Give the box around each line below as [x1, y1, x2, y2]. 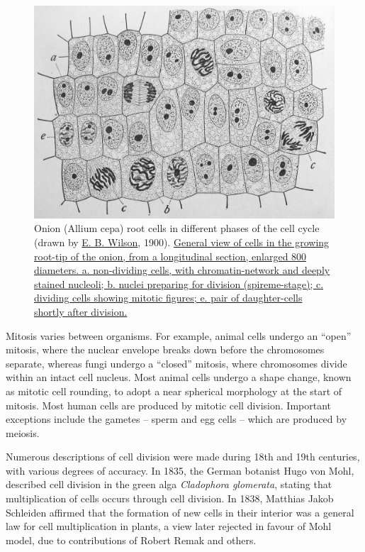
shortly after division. [34, 304, 128, 319]
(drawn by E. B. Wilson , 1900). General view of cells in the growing [34, 234, 330, 249]
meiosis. [6, 425, 40, 440]
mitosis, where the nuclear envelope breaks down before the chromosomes [6, 342, 325, 357]
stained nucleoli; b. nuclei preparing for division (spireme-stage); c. [34, 276, 324, 291]
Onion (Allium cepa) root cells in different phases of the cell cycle [34, 221, 320, 236]
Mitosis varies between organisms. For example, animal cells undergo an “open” [6, 328, 352, 343]
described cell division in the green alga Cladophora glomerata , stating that [6, 477, 332, 492]
